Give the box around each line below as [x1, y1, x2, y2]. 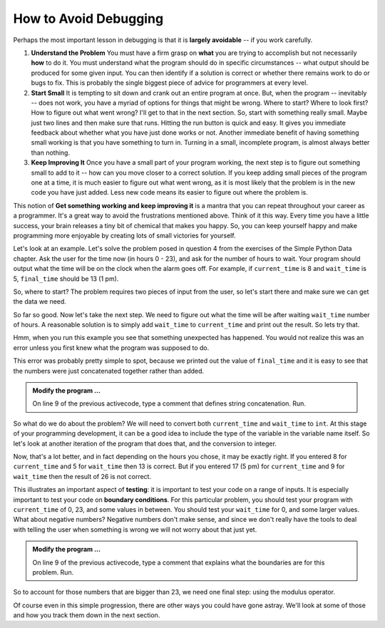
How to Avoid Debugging [13, 11, 164, 26]
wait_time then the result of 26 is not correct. [13, 472, 152, 480]
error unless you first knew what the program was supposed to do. [13, 343, 210, 352]
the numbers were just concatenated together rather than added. [13, 366, 205, 375]
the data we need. [13, 297, 67, 306]
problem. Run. [32, 567, 74, 577]
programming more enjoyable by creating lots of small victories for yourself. [13, 231, 236, 240]
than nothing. [31, 148, 71, 157]
